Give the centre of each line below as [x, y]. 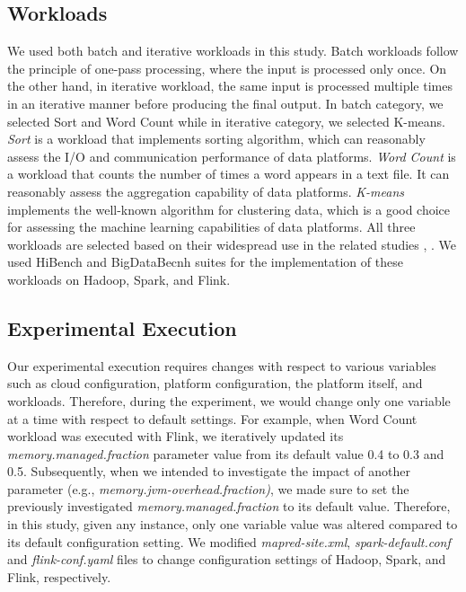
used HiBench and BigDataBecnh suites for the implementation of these [205, 262]
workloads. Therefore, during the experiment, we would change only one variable [229, 400]
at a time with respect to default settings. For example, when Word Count [212, 418]
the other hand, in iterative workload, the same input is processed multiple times [230, 86]
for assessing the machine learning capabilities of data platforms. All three [211, 227]
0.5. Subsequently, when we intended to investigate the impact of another [209, 471]
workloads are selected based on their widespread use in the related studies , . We [232, 244]
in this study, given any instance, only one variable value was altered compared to [233, 524]
